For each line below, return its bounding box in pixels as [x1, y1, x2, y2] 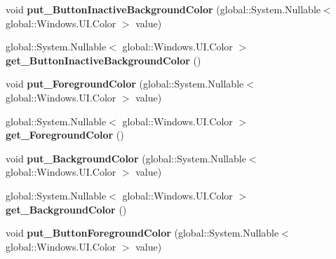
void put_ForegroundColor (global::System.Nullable [6, 76, 244, 91]
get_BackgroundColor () [6, 202, 127, 216]
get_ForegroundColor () [6, 127, 124, 142]
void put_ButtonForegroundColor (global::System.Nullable [6, 225, 279, 240]
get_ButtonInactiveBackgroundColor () [6, 52, 201, 67]
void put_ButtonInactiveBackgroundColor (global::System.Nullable [6, 2, 321, 16]
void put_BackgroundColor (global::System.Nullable [6, 150, 246, 165]
